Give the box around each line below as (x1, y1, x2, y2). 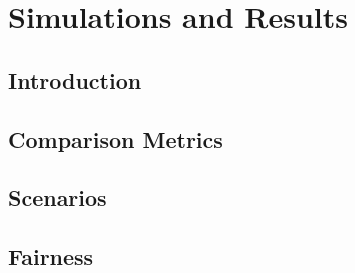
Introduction (8, 64, 142, 95)
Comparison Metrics (8, 123, 223, 154)
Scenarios (8, 182, 107, 213)
